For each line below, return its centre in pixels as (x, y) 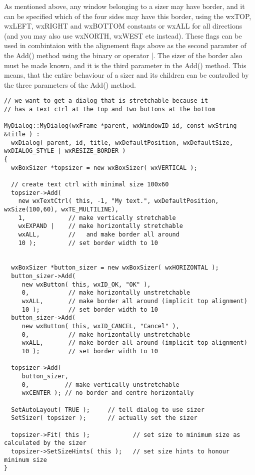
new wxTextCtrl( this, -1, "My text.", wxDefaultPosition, (118, 201)
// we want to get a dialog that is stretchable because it (106, 101)
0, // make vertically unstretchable (100, 385)
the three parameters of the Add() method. (70, 84)
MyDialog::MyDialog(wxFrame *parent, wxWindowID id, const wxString (120, 126)
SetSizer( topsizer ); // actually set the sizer (104, 418)
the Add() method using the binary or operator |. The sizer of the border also (123, 55)
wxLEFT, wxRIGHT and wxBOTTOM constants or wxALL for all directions (123, 26)
